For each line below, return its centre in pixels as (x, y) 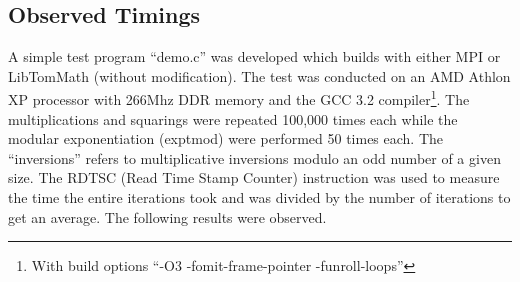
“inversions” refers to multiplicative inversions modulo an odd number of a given (254, 157)
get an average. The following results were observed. (167, 216)
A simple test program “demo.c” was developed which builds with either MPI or (254, 56)
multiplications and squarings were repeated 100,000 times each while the (233, 118)
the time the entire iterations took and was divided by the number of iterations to (259, 197)
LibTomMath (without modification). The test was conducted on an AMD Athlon (259, 75)
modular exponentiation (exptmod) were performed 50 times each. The (226, 138)
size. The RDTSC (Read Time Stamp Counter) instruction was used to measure (254, 177)
